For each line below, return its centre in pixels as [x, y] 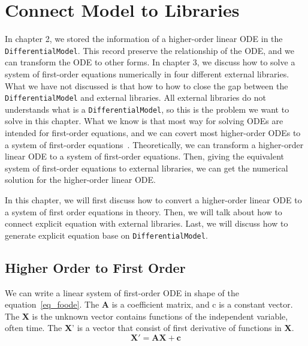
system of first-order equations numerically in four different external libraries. [147, 73]
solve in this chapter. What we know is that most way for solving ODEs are [144, 121]
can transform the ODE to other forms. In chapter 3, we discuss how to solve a [150, 62]
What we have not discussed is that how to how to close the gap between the [147, 85]
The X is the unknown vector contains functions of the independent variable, [147, 316]
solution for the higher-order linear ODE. [80, 180]
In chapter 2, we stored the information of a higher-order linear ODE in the [144, 39]
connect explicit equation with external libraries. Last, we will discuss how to [147, 223]
